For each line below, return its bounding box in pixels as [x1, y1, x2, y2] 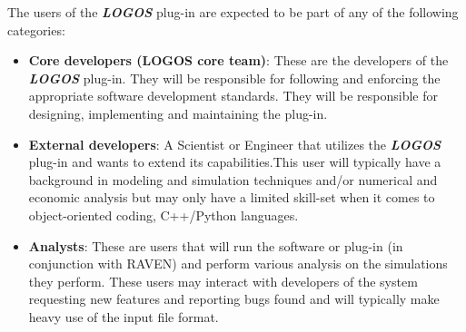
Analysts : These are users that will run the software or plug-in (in [28, 236, 403, 255]
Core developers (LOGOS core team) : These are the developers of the [28, 51, 449, 70]
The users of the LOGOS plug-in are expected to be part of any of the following [7, 3, 459, 21]
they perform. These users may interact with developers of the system [28, 271, 418, 290]
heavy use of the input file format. [28, 307, 219, 326]
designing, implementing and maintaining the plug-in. [28, 103, 328, 122]
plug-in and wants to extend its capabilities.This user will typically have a [28, 152, 441, 171]
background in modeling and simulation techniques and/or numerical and [28, 170, 438, 189]
